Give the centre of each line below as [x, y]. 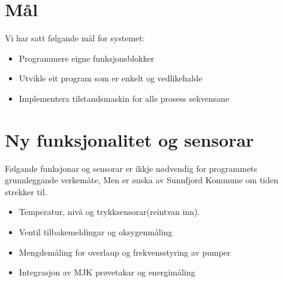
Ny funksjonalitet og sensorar [130, 139]
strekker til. [26, 191]
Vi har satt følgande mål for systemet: [75, 38]
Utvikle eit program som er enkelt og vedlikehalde [111, 78]
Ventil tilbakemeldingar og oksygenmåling [96, 232]
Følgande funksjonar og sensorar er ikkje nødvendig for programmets [131, 168]
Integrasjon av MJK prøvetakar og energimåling [107, 272]
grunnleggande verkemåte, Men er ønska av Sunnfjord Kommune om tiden [142, 180]
